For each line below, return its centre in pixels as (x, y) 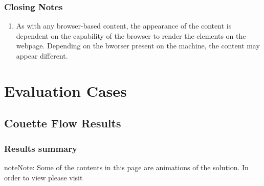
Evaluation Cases (65, 90)
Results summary (41, 148)
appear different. (42, 56)
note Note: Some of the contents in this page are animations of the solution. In (126, 167)
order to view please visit (43, 177)
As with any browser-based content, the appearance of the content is (124, 26)
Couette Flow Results (63, 123)
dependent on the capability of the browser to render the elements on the (131, 35)
